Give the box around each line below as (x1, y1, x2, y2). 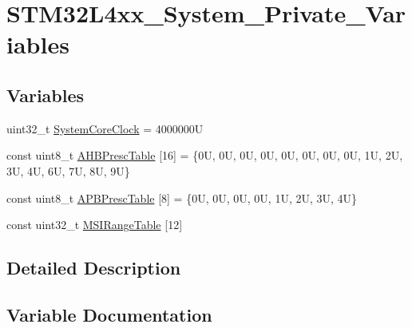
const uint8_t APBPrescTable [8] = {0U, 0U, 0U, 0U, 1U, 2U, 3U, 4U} (6, 189, 358, 206)
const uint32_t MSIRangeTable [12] (6, 216, 183, 233)
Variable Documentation (6, 302, 212, 326)
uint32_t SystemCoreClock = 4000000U (6, 120, 204, 136)
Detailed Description (6, 255, 181, 280)
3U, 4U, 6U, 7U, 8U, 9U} (6, 162, 130, 179)
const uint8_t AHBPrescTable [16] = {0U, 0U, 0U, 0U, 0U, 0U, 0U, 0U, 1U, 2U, (6, 147, 403, 164)
